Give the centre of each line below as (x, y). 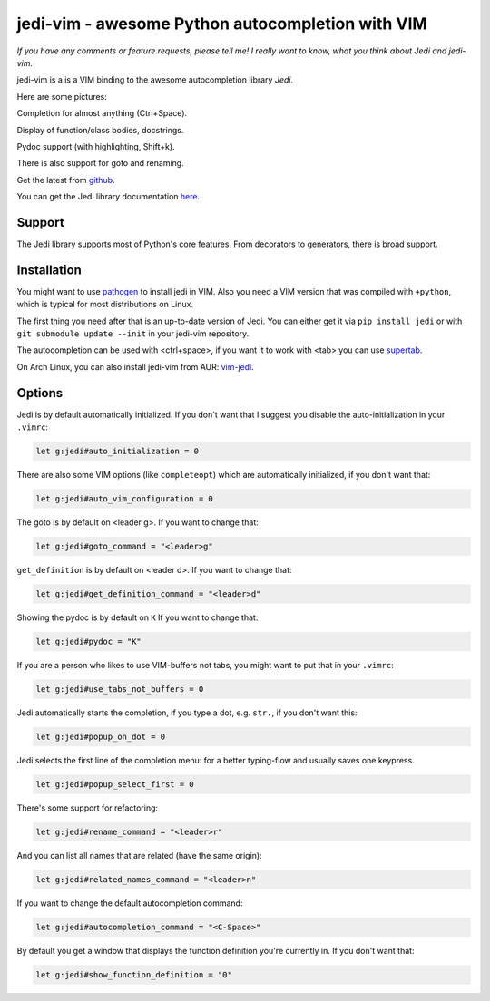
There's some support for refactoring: (88, 808)
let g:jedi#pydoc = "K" (89, 641)
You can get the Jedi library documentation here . (108, 197)
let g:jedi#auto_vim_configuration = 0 (124, 499)
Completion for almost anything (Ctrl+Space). (102, 113)
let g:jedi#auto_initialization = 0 (118, 452)
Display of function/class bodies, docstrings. (100, 130)
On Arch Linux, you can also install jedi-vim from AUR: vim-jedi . (135, 366)
